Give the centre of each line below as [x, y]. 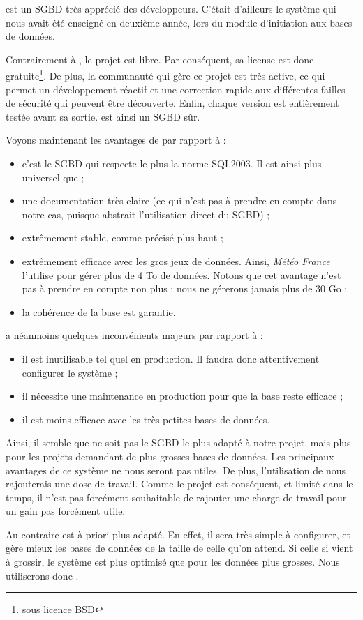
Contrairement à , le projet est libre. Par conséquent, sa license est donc [160, 59]
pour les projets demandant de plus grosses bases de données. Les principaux [170, 456]
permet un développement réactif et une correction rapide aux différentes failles [176, 89]
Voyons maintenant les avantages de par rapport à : [116, 140]
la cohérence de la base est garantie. [99, 311]
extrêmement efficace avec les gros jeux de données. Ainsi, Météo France [176, 260]
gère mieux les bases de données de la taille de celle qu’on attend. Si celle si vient [179, 548]
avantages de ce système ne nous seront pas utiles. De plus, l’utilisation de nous [176, 470]
